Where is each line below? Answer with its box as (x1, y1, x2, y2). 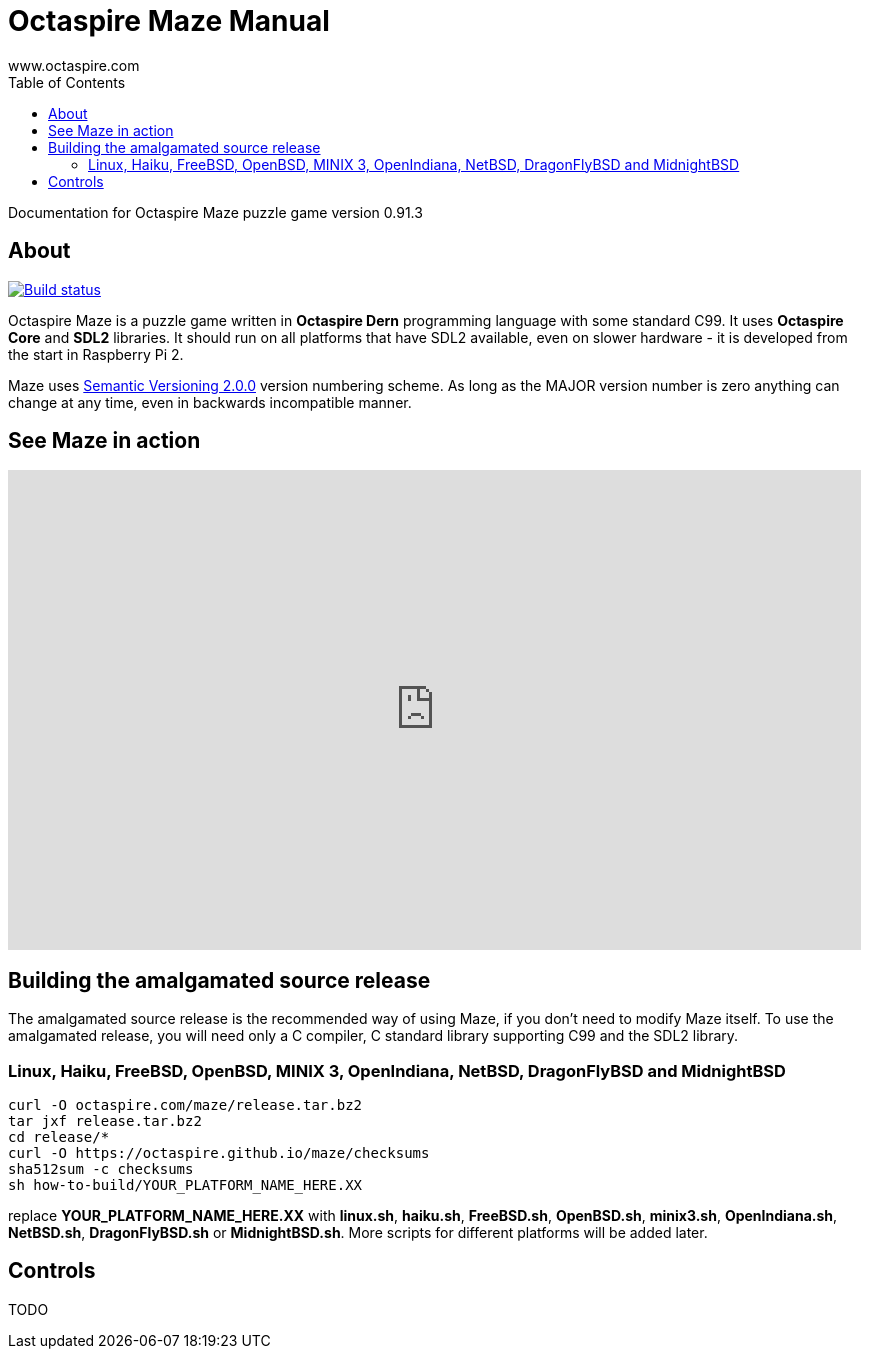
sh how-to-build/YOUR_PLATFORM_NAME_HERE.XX (8, 1177, 363, 1194)
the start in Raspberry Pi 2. (8, 345, 184, 363)
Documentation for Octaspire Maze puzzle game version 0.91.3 (8, 203, 423, 221)
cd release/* (8, 1129, 110, 1146)
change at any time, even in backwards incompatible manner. (8, 393, 412, 411)
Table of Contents (8, 73, 126, 91)
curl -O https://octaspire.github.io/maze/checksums (8, 1145, 430, 1162)
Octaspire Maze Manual (8, 4, 330, 38)
